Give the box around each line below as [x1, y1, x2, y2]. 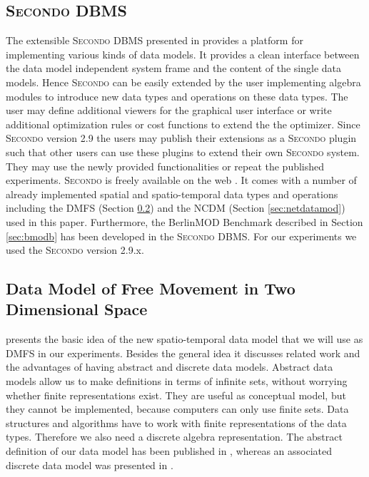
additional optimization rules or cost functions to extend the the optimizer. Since [6, 116, 360, 131]
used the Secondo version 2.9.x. [6, 242, 144, 257]
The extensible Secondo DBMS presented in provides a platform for [6, 33, 303, 48]
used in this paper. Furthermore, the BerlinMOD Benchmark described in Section [6, 214, 363, 229]
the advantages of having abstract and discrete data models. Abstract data [6, 359, 333, 374]
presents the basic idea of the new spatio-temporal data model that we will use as [6, 332, 363, 347]
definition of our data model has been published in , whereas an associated [6, 443, 333, 458]
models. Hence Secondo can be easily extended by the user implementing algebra [6, 74, 361, 89]
